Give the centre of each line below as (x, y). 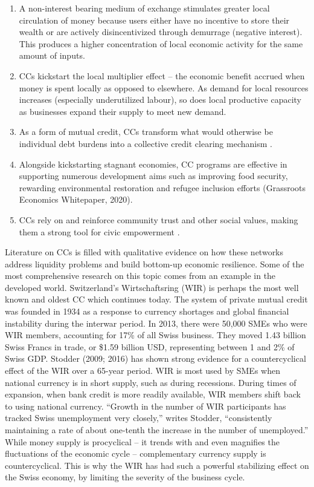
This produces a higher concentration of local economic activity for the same (161, 43)
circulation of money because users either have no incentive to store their (154, 20)
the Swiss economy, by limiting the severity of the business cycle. (125, 477)
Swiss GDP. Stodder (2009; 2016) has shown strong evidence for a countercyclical (155, 358)
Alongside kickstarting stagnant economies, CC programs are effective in (153, 164)
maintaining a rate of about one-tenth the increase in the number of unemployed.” (157, 430)
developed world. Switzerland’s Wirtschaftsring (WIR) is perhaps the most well (152, 287)
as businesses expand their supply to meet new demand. (123, 111)
